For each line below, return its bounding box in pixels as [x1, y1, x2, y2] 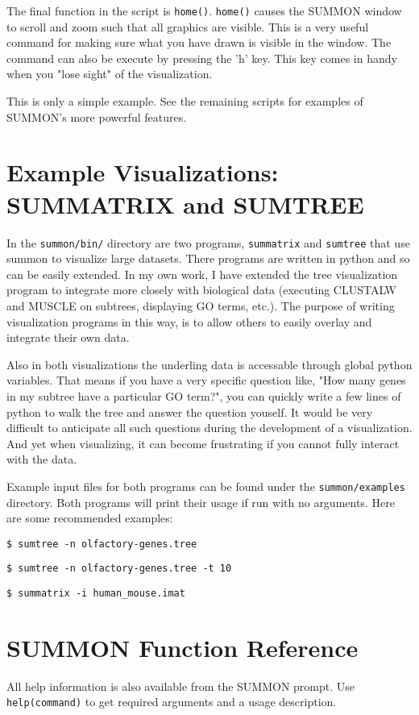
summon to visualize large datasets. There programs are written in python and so [6, 250, 410, 267]
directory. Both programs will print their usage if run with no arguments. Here [6, 493, 395, 510]
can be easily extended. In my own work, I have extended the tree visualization [6, 265, 398, 282]
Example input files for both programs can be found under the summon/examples [6, 477, 405, 494]
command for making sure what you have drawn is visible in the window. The [6, 34, 392, 51]
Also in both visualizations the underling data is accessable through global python [6, 355, 413, 372]
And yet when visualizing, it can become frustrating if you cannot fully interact [6, 434, 400, 451]
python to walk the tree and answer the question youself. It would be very [6, 403, 373, 420]
